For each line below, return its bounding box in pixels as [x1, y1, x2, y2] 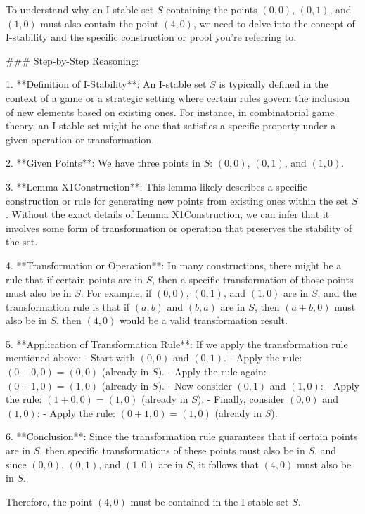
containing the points [166, 2, 257, 16]
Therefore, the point [6, 494, 93, 508]
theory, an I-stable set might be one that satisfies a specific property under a [6, 118, 336, 133]
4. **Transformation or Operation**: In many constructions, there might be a [6, 257, 342, 272]
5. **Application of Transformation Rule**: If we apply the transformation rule [6, 336, 348, 351]
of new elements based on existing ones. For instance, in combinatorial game [6, 104, 335, 119]
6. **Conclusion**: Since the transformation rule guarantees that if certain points [6, 429, 358, 444]
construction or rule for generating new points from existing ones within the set [6, 193, 349, 207]
